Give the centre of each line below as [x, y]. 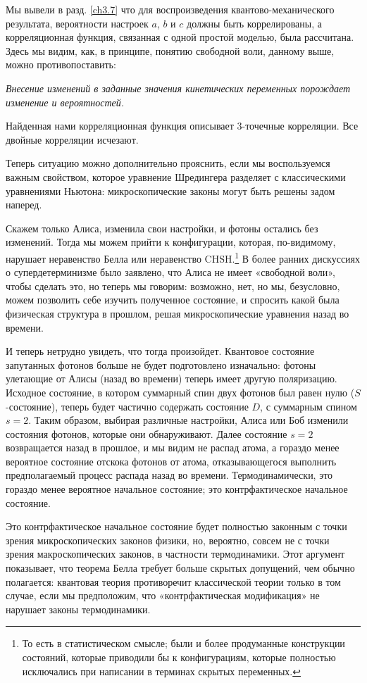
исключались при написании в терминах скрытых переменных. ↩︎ [161, 671]
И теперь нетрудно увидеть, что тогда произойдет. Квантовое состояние [160, 351]
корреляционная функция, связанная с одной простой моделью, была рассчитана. [180, 37]
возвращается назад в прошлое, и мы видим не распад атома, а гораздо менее [173, 447]
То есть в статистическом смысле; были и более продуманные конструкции [183, 643]
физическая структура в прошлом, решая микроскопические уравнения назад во [178, 313]
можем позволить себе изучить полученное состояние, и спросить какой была [173, 300]
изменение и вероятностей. [65, 102]
